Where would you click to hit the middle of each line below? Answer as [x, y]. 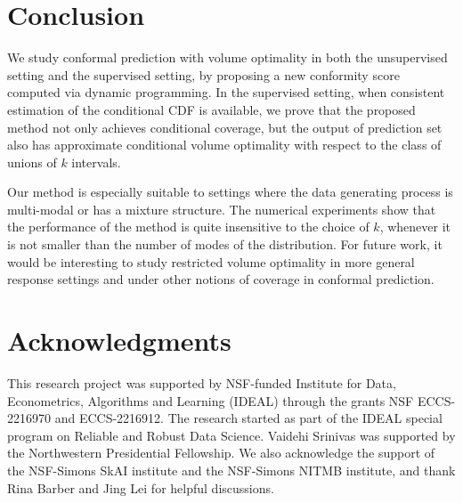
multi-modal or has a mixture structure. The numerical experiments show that [222, 209]
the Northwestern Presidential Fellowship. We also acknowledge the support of [221, 453]
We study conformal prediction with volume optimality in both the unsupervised [227, 57]
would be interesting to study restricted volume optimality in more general [211, 261]
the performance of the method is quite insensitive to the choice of [188, 227]
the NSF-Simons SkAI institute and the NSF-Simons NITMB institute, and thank [231, 470]
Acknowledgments [119, 341]
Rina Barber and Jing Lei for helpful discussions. [141, 487]
